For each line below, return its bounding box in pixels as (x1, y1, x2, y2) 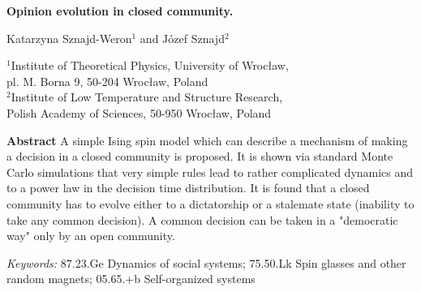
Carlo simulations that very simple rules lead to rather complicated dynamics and (6, 163, 414, 180)
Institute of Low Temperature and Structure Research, (11, 88, 283, 105)
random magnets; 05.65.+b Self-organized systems (6, 270, 256, 287)
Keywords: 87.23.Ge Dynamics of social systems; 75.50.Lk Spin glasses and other (6, 254, 406, 271)
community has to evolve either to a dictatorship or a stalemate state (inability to (6, 195, 415, 212)
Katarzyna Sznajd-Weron (6, 29, 132, 46)
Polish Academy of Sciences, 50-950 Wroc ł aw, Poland (6, 104, 272, 121)
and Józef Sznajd (140, 29, 225, 46)
